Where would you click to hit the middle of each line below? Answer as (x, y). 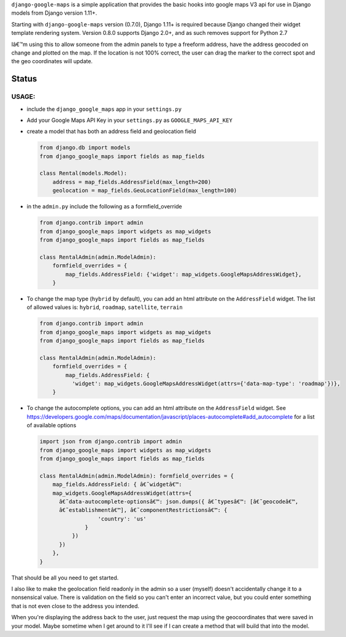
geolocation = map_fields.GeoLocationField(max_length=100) (145, 191)
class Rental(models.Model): (83, 174)
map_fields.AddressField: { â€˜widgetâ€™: (117, 485)
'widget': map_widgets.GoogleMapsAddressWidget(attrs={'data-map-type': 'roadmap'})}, (206, 384)
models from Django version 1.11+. (54, 13)
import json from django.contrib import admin (111, 442)
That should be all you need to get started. (65, 578)
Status (24, 79)
